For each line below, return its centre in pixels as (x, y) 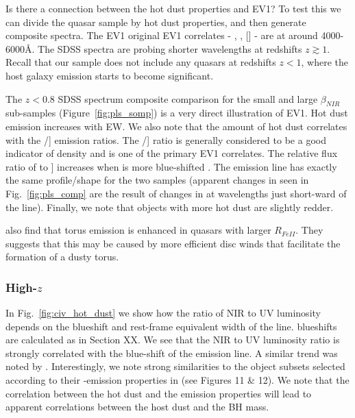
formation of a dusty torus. (62, 257)
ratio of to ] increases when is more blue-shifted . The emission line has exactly (171, 166)
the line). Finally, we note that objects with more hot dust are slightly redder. (170, 207)
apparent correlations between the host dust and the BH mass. (137, 407)
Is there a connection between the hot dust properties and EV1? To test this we (173, 8)
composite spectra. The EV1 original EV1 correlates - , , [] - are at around (162, 35)
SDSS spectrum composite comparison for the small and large (188, 98)
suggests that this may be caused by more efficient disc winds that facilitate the (173, 243)
